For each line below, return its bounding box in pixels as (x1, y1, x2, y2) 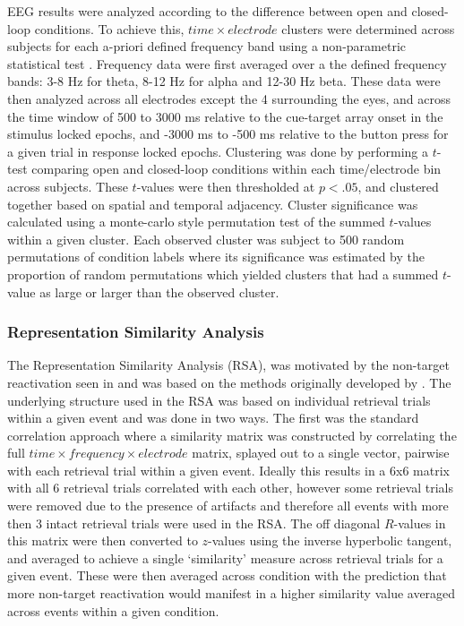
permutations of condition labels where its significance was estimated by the (7, 247, 425, 266)
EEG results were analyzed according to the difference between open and (7, 2, 408, 20)
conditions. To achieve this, (34, 19, 185, 38)
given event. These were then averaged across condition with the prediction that (7, 566, 447, 585)
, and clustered (357, 176, 439, 195)
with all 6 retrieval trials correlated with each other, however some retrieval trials (7, 478, 453, 497)
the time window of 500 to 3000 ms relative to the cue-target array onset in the (7, 107, 443, 125)
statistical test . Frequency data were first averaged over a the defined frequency (7, 54, 447, 73)
